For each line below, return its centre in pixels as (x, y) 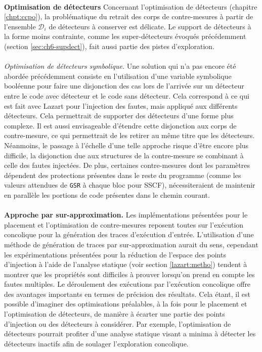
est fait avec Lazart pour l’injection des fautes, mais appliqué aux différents (121, 105)
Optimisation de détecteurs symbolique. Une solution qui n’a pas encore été (120, 66)
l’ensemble (20, 26)
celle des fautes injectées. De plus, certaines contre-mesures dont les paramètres (127, 165)
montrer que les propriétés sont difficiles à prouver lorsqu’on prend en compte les (129, 274)
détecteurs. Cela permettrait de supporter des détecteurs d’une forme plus (119, 116)
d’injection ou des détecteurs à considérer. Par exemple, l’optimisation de (118, 323)
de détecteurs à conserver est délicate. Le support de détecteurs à (150, 26)
